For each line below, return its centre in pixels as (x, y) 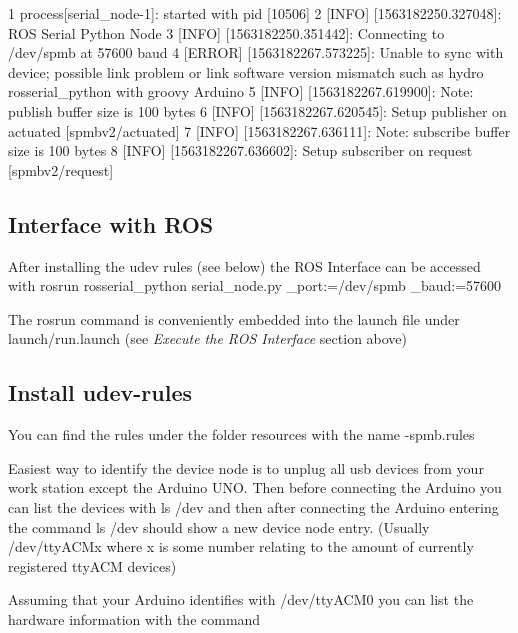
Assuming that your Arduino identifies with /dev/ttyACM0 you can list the (241, 599)
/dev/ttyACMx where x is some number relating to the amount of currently (241, 546)
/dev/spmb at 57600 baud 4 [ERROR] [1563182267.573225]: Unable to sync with (256, 52)
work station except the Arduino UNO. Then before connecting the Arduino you (255, 487)
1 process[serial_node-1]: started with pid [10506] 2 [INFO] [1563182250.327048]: (255, 13)
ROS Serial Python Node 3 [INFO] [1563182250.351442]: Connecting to (226, 32)
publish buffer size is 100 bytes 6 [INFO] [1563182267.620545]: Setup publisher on (257, 110)
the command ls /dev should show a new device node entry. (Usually (219, 526)
